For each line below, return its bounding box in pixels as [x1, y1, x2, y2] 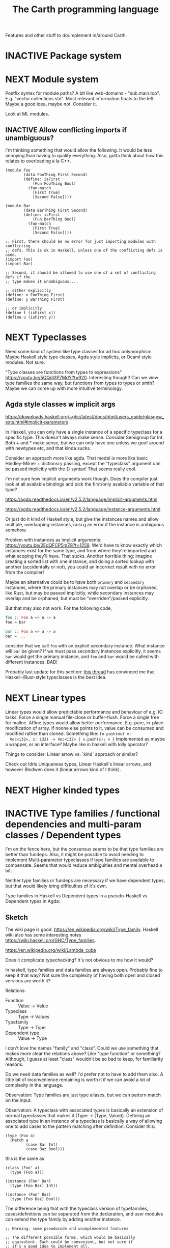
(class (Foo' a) [5, 1166, 40, 1171]
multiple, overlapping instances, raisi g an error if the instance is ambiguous [5, 521, 164, 527]
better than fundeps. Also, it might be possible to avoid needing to [5, 852, 144, 858]
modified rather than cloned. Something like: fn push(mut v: [5, 730, 132, 736]
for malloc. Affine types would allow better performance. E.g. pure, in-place [5, 720, 164, 726]
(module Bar [5, 204, 31, 209]
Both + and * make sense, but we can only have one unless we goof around [5, 439, 164, 446]
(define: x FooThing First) [5, 293, 65, 298]
